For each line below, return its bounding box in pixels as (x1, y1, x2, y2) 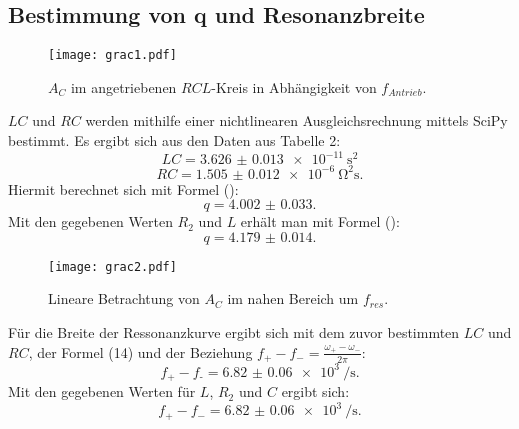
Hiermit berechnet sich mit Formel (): (8, 178, 239, 199)
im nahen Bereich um (227, 288, 359, 309)
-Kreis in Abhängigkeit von (211, 76, 377, 97)
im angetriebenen (70, 76, 177, 97)
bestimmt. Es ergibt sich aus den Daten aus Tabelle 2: (8, 130, 341, 151)
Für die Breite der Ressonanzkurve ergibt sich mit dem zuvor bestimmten (8, 322, 460, 343)
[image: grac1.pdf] (48, 48, 177, 63)
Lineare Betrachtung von (48, 288, 200, 309)
